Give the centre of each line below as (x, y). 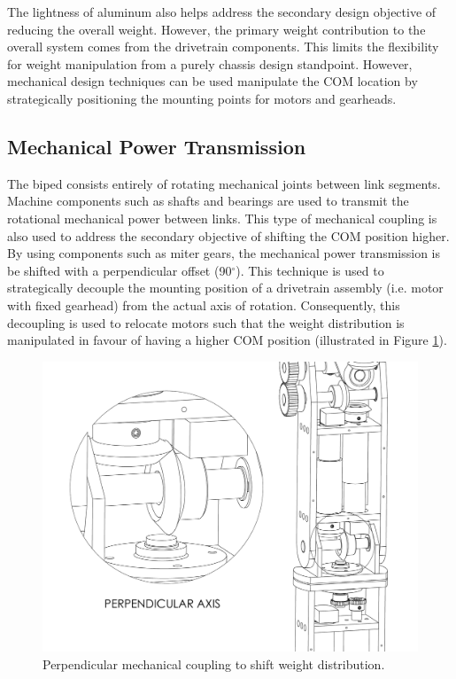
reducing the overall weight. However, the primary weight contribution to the (216, 29)
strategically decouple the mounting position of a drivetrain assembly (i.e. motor (225, 288)
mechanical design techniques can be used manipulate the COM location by (213, 81)
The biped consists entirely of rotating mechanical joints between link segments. (224, 183)
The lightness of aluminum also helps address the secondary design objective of (222, 12)
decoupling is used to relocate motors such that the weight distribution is (206, 322)
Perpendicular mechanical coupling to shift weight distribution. (214, 663)
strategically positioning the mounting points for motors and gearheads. (202, 98)
